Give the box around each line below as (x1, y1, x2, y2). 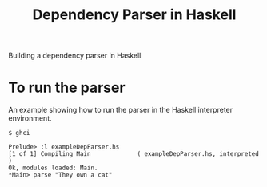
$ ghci (8, 129, 30, 137)
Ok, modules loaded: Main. (8, 164, 98, 173)
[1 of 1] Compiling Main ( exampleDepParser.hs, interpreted (8, 150, 260, 158)
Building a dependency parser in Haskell (8, 50, 141, 61)
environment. (8, 113, 52, 123)
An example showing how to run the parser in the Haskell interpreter (8, 105, 233, 115)
